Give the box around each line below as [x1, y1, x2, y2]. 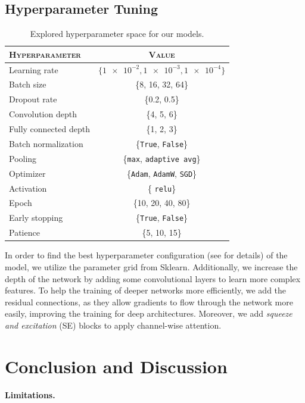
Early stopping [9, 211, 63, 224]
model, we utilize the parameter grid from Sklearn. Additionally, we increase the [5, 260, 298, 273]
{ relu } [147, 182, 176, 194]
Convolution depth [9, 108, 77, 120]
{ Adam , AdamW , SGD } [127, 167, 197, 179]
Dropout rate [9, 93, 57, 105]
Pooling [9, 152, 37, 164]
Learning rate [9, 63, 58, 76]
